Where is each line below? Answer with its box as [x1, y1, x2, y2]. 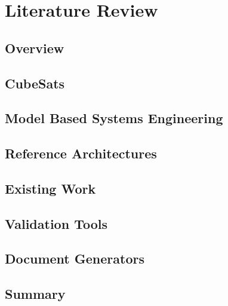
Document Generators [5, 249, 144, 268]
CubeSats [5, 74, 65, 92]
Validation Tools [5, 214, 107, 232]
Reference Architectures [5, 144, 157, 163]
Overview [5, 38, 64, 57]
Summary [5, 284, 66, 303]
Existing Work [5, 179, 96, 197]
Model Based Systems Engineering [5, 109, 223, 127]
